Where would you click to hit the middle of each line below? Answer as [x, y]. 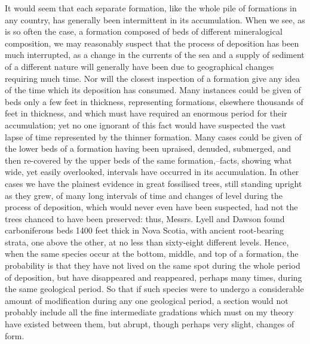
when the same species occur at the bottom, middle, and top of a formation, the [152, 254]
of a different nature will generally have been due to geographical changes [139, 66]
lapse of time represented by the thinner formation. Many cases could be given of [153, 136]
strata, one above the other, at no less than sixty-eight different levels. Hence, [147, 242]
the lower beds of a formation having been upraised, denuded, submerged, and [148, 148]
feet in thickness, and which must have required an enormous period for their [146, 113]
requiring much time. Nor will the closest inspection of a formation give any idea [152, 78]
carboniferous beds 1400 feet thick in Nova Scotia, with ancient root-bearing [144, 230]
